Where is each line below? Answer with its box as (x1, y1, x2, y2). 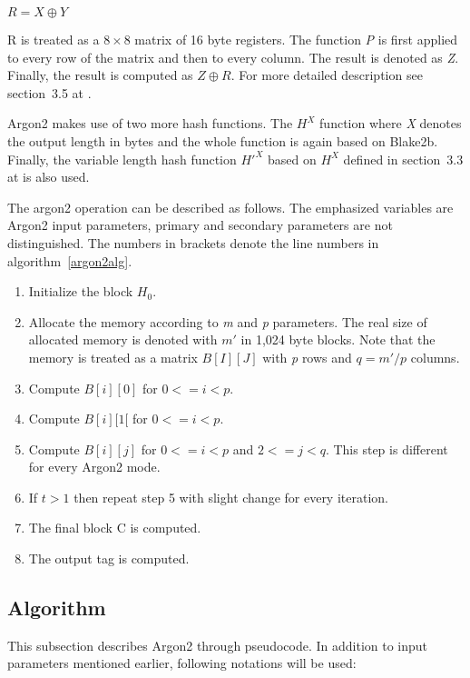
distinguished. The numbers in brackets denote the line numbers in (7, 233, 379, 252)
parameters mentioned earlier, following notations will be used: (7, 653, 357, 673)
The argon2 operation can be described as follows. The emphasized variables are (7, 197, 454, 216)
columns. (410, 347, 460, 366)
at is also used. (7, 167, 90, 186)
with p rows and (262, 347, 352, 366)
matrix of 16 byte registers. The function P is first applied (134, 30, 458, 48)
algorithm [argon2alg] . (7, 251, 132, 270)
